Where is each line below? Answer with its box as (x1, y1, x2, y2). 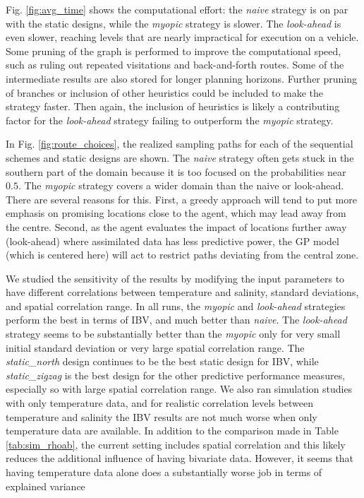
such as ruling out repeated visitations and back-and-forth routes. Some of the (6, 57, 344, 72)
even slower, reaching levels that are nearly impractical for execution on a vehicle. (6, 30, 359, 45)
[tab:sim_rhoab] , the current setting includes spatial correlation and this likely (6, 437, 346, 451)
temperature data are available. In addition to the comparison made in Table (6, 423, 339, 438)
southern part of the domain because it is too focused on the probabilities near (6, 164, 346, 179)
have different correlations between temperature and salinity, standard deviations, (6, 285, 359, 300)
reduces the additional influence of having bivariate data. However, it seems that (6, 451, 354, 466)
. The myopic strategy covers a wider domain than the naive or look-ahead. (18, 178, 344, 193)
